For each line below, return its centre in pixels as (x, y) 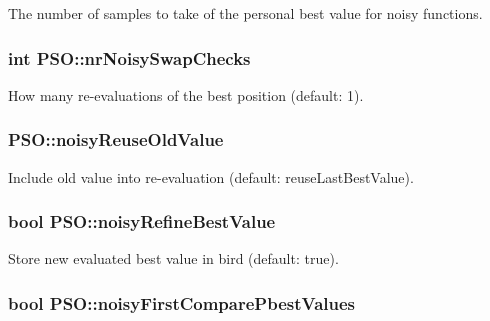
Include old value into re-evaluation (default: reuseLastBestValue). (211, 176)
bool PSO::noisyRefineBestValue (142, 221)
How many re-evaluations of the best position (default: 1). (186, 94)
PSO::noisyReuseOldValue (116, 139)
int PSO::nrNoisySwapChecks (129, 57)
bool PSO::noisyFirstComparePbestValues (182, 302)
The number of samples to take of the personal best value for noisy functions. (245, 13)
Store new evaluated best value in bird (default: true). (173, 258)
